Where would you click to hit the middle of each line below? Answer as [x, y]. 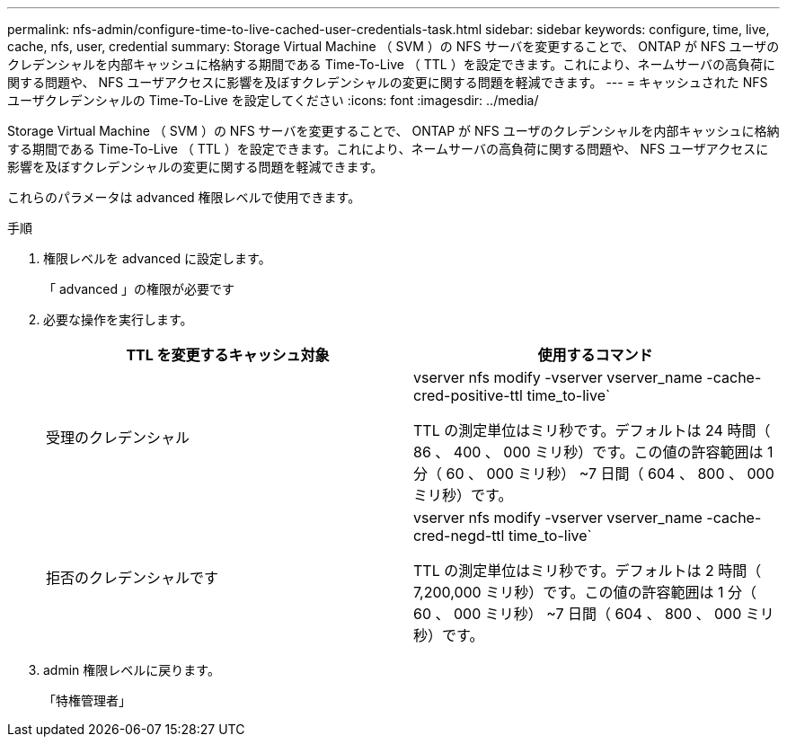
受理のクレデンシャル [118, 438]
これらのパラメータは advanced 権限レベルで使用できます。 [184, 197]
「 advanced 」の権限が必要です [139, 289]
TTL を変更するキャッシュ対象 [228, 355]
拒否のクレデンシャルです [133, 578]
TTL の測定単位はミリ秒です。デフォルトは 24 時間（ [592, 430]
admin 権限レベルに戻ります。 [132, 670]
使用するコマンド [595, 355]
